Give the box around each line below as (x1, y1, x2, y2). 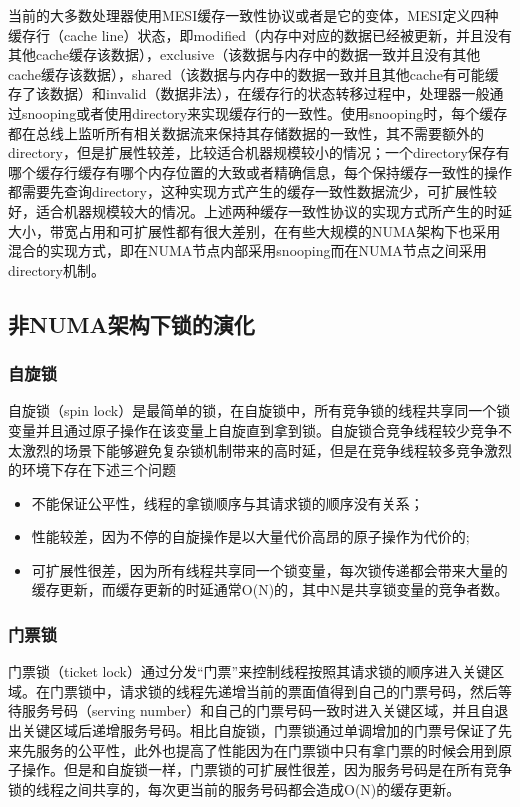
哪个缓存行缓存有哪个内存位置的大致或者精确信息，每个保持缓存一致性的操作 (8, 161, 512, 182)
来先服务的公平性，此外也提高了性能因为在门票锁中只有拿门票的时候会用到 (8, 739, 498, 760)
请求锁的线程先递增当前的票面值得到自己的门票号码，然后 (119, 680, 498, 701)
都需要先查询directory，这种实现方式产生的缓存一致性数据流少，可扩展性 (8, 181, 483, 202)
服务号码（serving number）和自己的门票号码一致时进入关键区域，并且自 (21, 700, 495, 721)
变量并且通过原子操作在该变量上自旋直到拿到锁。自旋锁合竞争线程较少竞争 (8, 419, 498, 440)
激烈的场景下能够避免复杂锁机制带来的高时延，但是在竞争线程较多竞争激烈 (21, 439, 512, 460)
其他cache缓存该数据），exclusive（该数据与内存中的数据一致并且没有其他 (8, 44, 481, 65)
